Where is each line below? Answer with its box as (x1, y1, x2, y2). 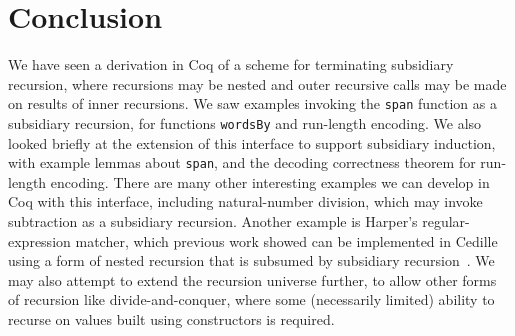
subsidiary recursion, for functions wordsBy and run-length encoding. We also (8, 112, 482, 133)
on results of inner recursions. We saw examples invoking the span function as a (8, 93, 497, 114)
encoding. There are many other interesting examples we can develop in (50, 171, 490, 192)
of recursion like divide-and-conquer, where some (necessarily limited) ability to (8, 289, 495, 310)
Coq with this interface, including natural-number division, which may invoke (8, 191, 483, 212)
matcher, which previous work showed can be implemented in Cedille (75, 230, 498, 251)
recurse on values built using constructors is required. (8, 309, 335, 330)
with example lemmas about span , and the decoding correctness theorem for (8, 152, 476, 173)
